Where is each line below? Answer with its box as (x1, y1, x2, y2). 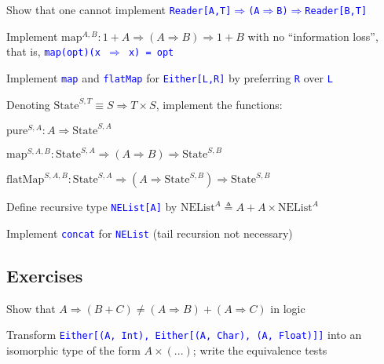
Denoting (6, 96, 50, 112)
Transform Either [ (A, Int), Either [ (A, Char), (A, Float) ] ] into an (6, 326, 362, 343)
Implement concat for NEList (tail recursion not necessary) (6, 224, 293, 241)
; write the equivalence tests (192, 341, 327, 358)
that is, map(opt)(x (6, 43, 101, 60)
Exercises (6, 263, 83, 287)
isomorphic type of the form (6, 341, 141, 358)
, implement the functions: (155, 96, 283, 112)
